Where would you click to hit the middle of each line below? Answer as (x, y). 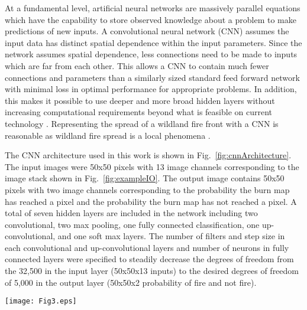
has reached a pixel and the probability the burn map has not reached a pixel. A (151, 201)
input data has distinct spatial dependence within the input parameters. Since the (153, 42)
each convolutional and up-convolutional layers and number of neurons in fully (147, 247)
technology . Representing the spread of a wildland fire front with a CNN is (142, 123)
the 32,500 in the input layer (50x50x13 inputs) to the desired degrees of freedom (152, 271)
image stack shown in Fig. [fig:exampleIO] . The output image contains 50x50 (145, 178)
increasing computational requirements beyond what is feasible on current (139, 112)
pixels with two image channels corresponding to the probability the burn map (147, 189)
